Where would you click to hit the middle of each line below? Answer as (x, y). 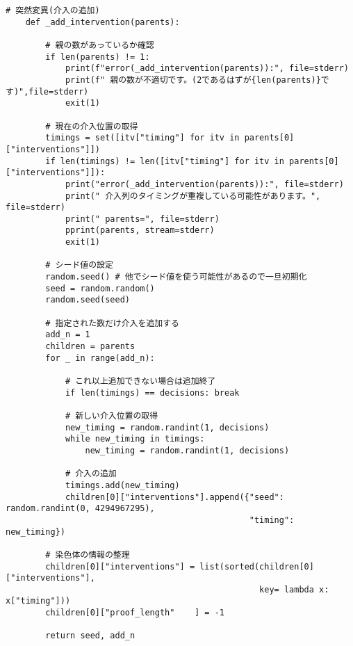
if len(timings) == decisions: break (152, 393)
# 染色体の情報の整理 (88, 555)
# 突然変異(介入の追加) (53, 10)
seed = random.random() (100, 288)
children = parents (90, 347)
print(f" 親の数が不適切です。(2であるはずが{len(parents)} (193, 80)
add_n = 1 (68, 335)
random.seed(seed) (88, 300)
